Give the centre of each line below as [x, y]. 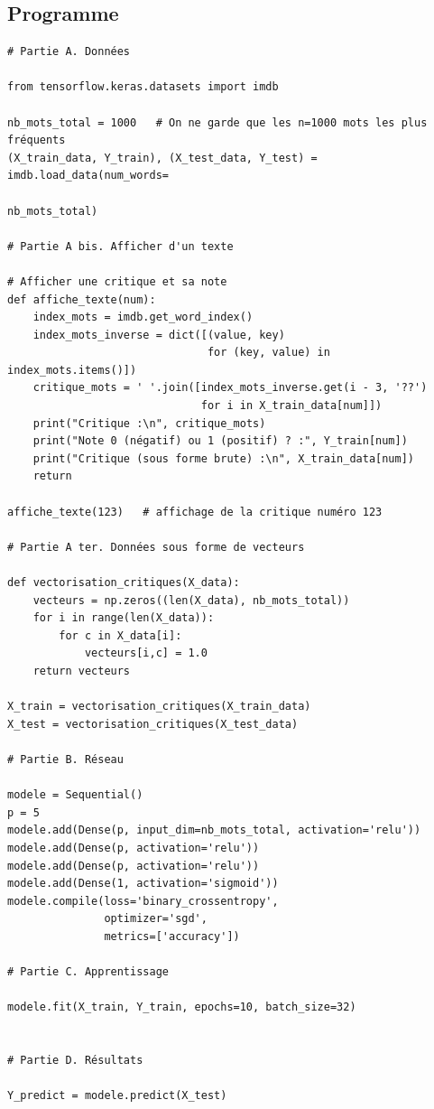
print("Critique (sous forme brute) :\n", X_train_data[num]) [224, 458]
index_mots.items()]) [72, 370]
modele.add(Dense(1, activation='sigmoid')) [143, 884]
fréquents [37, 140]
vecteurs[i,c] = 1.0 [146, 653]
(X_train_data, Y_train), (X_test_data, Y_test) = [162, 158]
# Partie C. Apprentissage [88, 972]
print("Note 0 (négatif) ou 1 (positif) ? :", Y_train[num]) [220, 441]
